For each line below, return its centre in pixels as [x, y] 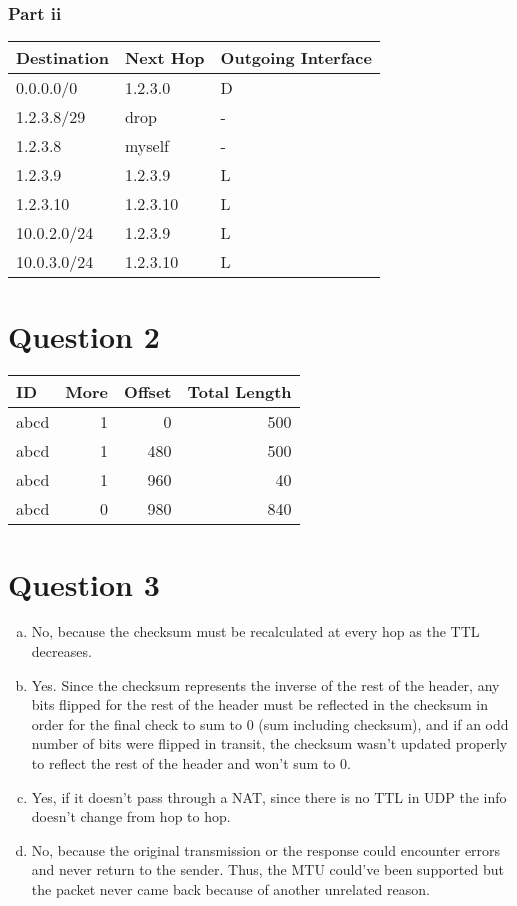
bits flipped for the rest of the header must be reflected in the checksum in [260, 704]
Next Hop [164, 58]
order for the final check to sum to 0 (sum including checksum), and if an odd [270, 723]
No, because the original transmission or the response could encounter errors [266, 849]
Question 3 [84, 583]
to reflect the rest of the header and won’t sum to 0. [191, 763]
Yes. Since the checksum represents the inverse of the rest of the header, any [265, 684]
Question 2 [84, 336]
